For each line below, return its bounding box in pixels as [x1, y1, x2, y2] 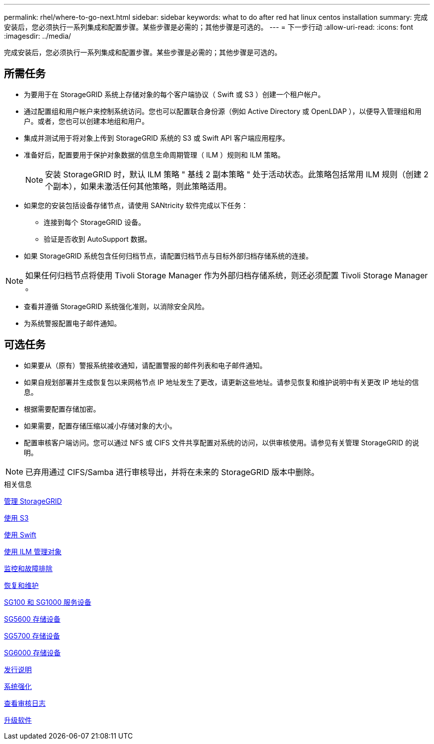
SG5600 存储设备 [4, 614, 61, 623]
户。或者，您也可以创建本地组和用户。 [24, 116, 149, 125]
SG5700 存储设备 [4, 631, 60, 640]
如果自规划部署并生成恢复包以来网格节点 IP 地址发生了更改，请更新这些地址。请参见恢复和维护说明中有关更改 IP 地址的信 [24, 377, 419, 386]
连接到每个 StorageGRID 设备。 [44, 217, 145, 226]
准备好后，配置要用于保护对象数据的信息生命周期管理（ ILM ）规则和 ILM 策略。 [24, 150, 285, 159]
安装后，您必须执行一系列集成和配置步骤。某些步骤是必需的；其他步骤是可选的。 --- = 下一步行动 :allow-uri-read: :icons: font [4, 23, 413, 31]
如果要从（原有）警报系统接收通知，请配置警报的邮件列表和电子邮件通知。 [24, 361, 267, 370]
